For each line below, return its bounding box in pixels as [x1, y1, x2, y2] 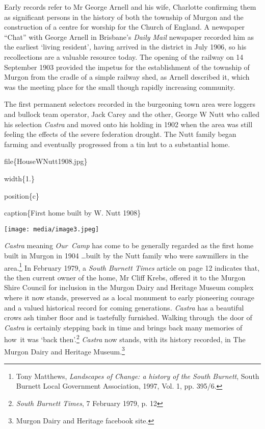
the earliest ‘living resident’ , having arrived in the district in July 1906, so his [4, 41, 247, 52]
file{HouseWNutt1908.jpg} [4, 156, 88, 166]
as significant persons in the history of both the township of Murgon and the [4, 11, 244, 22]
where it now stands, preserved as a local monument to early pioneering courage [4, 292, 254, 302]
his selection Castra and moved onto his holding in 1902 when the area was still [4, 118, 253, 129]
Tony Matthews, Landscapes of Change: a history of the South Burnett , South [16, 370, 259, 381]
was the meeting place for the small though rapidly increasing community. [4, 81, 235, 92]
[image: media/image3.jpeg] [4, 225, 99, 233]
